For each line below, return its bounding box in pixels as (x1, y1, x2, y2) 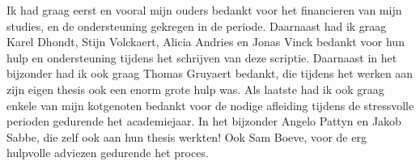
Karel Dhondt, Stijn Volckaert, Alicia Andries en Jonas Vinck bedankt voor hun (6, 33, 405, 50)
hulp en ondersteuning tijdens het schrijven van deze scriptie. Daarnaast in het (6, 49, 397, 66)
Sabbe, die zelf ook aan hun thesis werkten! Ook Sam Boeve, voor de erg (6, 128, 367, 145)
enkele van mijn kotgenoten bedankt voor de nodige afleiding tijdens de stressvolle (6, 96, 414, 113)
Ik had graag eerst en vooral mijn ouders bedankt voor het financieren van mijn (6, 2, 402, 18)
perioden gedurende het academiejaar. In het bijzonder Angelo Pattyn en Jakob (6, 113, 401, 130)
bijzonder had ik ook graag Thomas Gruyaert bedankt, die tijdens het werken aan (6, 65, 414, 82)
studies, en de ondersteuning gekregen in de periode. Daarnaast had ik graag (6, 17, 387, 34)
